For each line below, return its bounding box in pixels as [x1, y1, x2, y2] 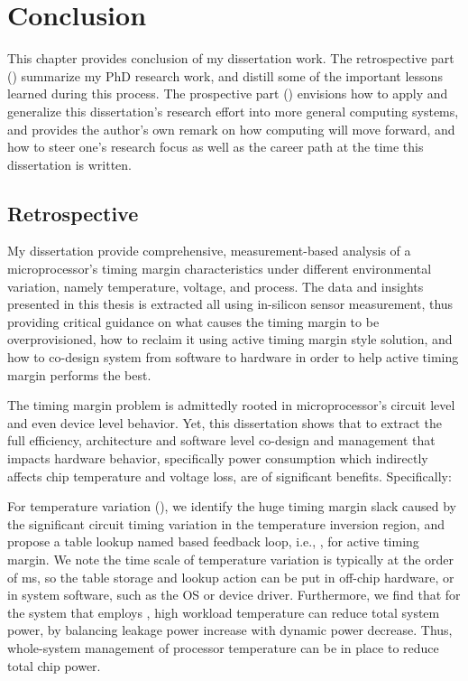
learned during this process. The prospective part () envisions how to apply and [7, 84, 448, 103]
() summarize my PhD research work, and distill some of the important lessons [7, 66, 443, 85]
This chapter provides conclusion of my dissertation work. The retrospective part [7, 49, 454, 68]
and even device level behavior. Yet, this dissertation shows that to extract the [7, 413, 442, 432]
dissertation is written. [7, 154, 132, 173]
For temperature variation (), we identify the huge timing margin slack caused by [7, 497, 456, 516]
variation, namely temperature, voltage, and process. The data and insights [7, 276, 424, 295]
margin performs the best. [7, 365, 151, 384]
